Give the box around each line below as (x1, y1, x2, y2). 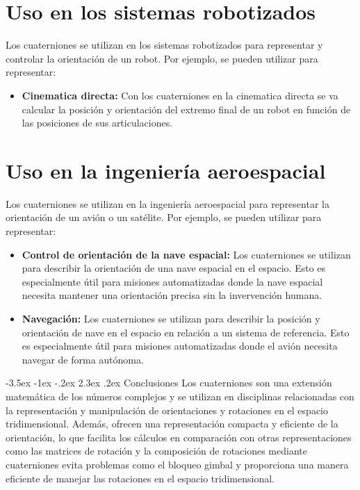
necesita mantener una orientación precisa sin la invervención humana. (22, 288, 322, 302)
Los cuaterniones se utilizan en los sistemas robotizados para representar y (6, 38, 323, 52)
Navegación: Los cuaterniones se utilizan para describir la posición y (22, 311, 320, 325)
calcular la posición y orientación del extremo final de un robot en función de (22, 101, 351, 116)
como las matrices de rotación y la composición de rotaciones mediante (6, 443, 307, 458)
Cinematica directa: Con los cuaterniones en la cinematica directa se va (22, 88, 338, 102)
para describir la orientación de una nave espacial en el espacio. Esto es (22, 261, 326, 275)
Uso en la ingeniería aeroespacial (6, 156, 326, 184)
